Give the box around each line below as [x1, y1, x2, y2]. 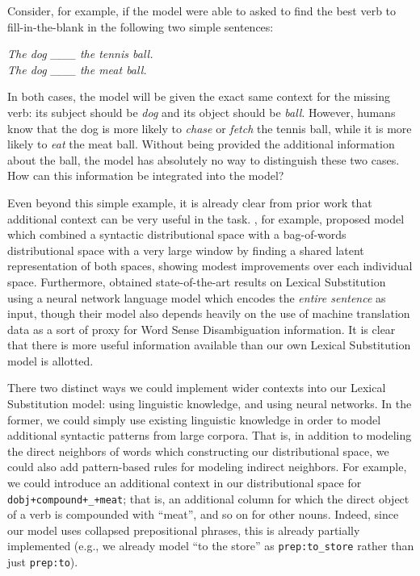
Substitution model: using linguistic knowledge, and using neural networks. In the [7, 395, 412, 412]
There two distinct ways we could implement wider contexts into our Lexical [7, 379, 386, 396]
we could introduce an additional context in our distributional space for [7, 474, 362, 491]
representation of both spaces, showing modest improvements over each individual [7, 257, 413, 274]
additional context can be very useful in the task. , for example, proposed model [7, 210, 405, 227]
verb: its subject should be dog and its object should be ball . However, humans [7, 103, 396, 120]
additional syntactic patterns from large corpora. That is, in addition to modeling [7, 427, 412, 444]
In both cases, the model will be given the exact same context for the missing [7, 88, 391, 105]
